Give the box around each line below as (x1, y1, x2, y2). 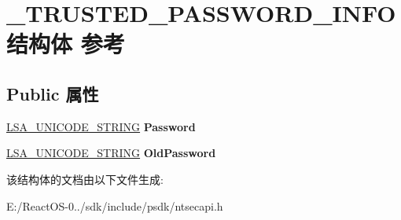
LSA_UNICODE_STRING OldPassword (6, 145, 216, 161)
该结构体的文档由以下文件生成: (6, 170, 164, 187)
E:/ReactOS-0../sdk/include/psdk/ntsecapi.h (6, 197, 223, 214)
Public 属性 (6, 81, 99, 105)
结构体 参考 (6, 27, 125, 60)
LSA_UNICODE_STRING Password (6, 118, 196, 134)
